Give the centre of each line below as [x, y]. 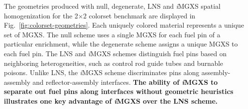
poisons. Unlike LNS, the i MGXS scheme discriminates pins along [102, 72]
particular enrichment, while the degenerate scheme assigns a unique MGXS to [121, 44]
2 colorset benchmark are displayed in [139, 15]
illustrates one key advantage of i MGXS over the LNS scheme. [111, 101]
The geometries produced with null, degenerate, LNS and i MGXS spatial [112, 6]
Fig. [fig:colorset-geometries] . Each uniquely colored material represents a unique [124, 25]
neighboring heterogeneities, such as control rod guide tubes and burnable [114, 63]
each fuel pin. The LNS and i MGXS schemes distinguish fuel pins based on [115, 53]
